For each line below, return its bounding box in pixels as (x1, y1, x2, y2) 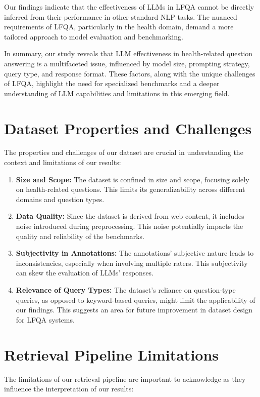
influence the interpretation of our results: (4, 383, 134, 394)
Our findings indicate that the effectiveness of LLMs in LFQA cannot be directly (4, 2, 254, 12)
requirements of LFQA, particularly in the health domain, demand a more (4, 21, 234, 32)
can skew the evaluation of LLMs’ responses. (16, 267, 154, 278)
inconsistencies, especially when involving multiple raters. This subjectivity (16, 257, 248, 268)
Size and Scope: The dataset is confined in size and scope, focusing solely (16, 174, 249, 184)
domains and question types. (16, 193, 105, 204)
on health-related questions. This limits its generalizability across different (16, 184, 245, 194)
